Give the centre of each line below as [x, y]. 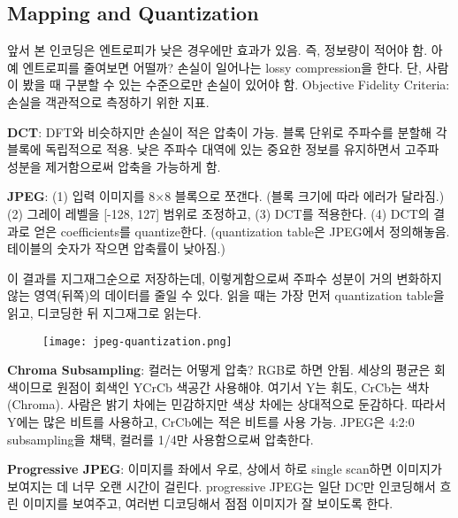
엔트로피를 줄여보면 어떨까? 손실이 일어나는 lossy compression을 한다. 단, [222, 67]
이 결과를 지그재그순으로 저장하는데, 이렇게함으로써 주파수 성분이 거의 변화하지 [225, 278]
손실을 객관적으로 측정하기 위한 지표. [108, 101]
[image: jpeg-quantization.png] [137, 341]
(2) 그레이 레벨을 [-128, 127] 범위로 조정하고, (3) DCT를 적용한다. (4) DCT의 [218, 213]
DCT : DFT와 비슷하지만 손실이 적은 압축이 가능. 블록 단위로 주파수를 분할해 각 [227, 131]
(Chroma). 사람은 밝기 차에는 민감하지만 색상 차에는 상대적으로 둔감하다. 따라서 [227, 404]
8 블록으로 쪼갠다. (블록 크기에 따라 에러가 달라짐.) [305, 196]
